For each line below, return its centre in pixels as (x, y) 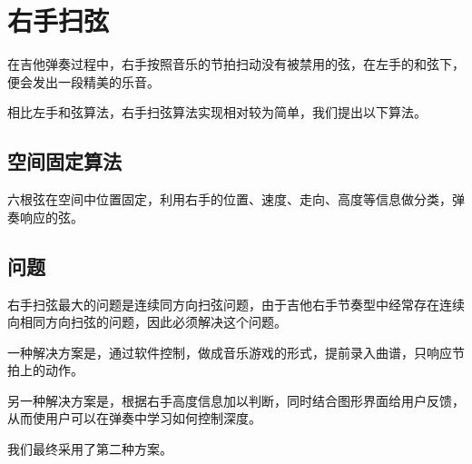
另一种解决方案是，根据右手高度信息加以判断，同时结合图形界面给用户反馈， (236, 400)
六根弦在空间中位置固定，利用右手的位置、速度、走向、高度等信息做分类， (230, 199)
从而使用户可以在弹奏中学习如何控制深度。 (134, 418)
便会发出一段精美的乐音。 (84, 81)
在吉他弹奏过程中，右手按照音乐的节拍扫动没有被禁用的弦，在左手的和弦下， (236, 64)
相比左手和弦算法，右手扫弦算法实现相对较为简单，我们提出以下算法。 (217, 112)
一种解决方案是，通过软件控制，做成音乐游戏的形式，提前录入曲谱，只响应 (230, 352)
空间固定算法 (64, 161)
